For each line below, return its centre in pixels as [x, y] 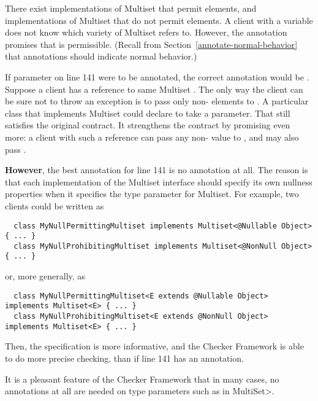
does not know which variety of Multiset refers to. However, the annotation [146, 32]
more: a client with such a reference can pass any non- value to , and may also [152, 137]
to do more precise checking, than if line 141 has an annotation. [124, 358]
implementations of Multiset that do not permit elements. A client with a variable [159, 20]
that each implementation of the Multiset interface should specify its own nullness [159, 181]
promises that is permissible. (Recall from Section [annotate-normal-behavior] [151, 44]
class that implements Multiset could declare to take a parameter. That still [148, 113]
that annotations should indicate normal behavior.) [101, 56]
